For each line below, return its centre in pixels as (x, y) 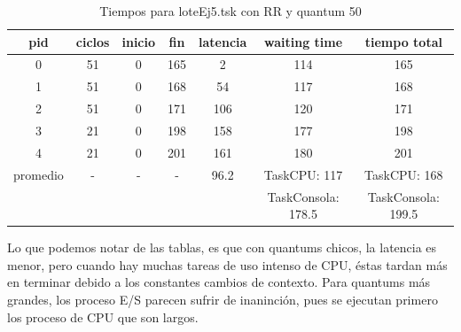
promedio (39, 174)
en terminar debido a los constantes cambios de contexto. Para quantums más (219, 282)
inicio (139, 41)
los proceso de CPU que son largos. (103, 317)
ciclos (93, 41)
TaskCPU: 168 (404, 174)
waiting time (303, 41)
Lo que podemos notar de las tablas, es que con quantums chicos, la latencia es (222, 247)
